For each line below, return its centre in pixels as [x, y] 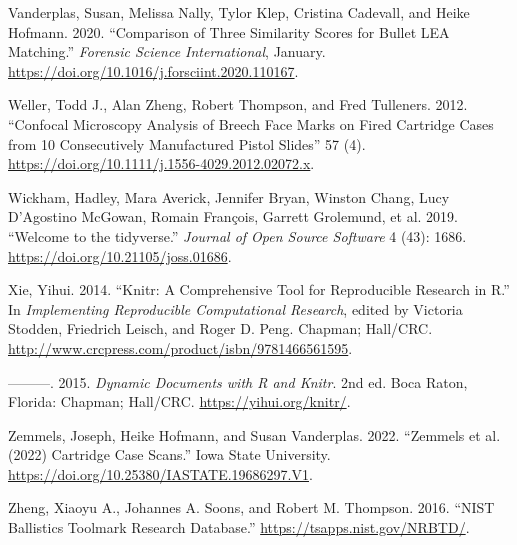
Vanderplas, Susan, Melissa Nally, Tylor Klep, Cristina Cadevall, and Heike [239, 12]
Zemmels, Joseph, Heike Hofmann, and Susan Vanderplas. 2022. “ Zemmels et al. [254, 434]
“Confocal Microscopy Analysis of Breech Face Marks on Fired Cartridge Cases [251, 123]
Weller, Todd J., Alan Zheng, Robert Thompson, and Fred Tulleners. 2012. [238, 104]
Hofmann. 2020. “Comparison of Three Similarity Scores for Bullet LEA [229, 31]
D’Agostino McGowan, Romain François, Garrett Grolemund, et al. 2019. [233, 216]
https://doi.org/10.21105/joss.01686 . [120, 255]
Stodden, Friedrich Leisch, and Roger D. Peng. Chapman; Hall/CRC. [220, 328]
